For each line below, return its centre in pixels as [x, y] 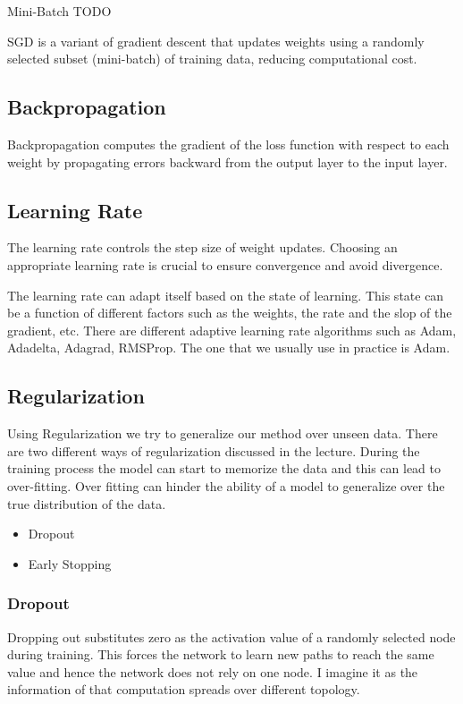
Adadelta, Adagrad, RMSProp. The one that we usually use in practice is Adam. [229, 348]
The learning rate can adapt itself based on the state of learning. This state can [226, 295]
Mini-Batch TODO [59, 11]
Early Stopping [70, 563]
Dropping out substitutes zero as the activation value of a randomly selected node [231, 636]
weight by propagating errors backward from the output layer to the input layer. [227, 161]
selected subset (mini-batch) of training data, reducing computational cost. [212, 59]
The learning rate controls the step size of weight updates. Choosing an [202, 247]
